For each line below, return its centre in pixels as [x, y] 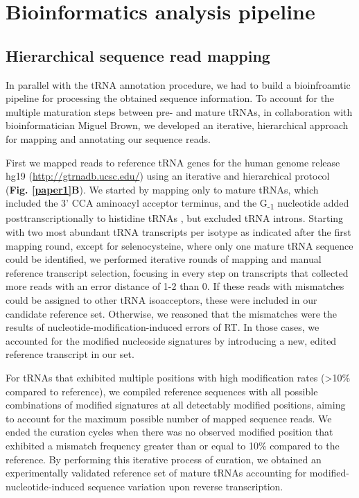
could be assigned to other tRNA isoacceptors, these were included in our [161, 300]
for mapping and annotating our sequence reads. [108, 138]
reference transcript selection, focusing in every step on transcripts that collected [177, 272]
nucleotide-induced [45, 486]
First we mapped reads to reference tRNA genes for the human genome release [173, 162]
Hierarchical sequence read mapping [138, 55]
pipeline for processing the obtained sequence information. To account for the [170, 98]
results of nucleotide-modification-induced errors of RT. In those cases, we [163, 327]
